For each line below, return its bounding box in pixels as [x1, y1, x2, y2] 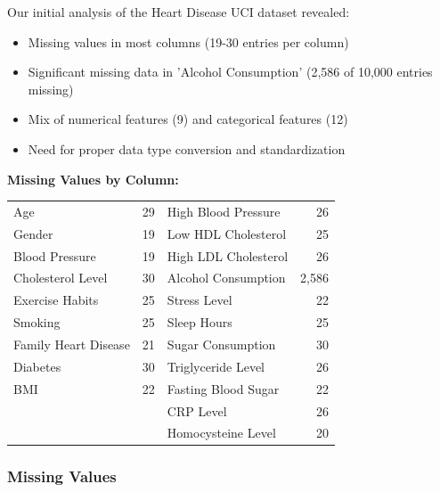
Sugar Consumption [167, 334, 276, 353]
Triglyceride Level [167, 357, 265, 375]
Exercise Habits [13, 291, 99, 309]
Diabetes [13, 357, 61, 375]
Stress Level [167, 291, 232, 309]
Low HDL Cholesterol [167, 224, 287, 242]
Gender [13, 224, 53, 242]
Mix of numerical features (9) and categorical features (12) [28, 110, 348, 128]
